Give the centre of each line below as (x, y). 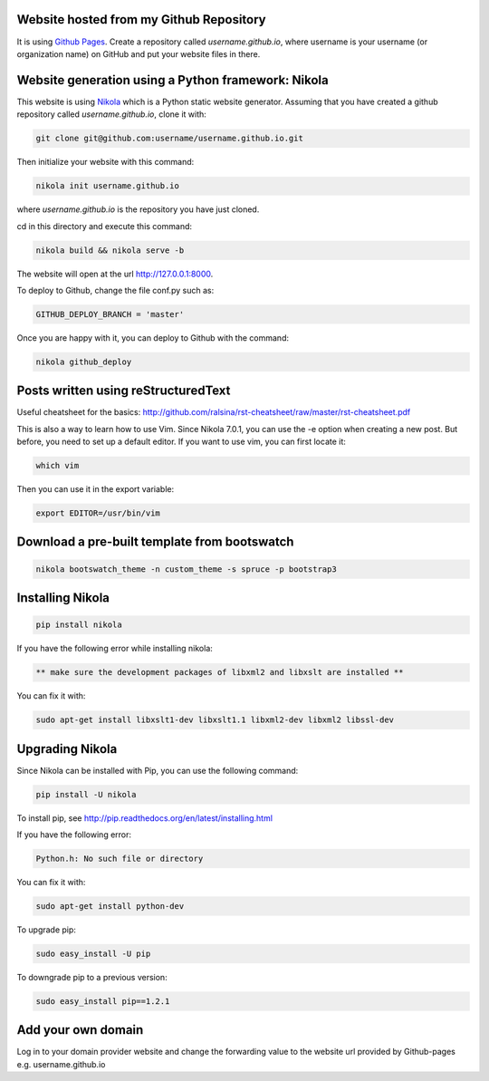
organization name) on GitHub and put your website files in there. (139, 53)
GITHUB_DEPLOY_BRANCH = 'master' (110, 314)
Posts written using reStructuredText (124, 391)
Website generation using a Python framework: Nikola (173, 80)
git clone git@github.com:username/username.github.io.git (169, 139)
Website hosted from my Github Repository (141, 19)
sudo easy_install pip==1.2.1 (103, 1001)
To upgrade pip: (47, 930)
